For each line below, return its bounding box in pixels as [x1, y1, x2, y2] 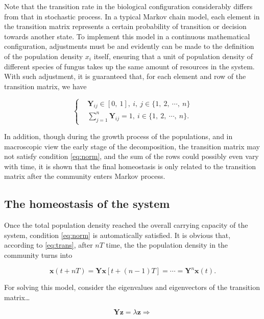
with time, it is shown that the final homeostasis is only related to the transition [4, 161, 256, 171]
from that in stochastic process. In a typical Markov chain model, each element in [4, 11, 260, 21]
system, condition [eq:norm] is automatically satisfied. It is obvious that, [4, 229, 231, 240]
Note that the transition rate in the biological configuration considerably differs [4, 1, 253, 11]
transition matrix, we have [4, 81, 87, 91]
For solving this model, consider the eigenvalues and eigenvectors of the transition [4, 282, 260, 293]
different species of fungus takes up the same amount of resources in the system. [4, 61, 255, 71]
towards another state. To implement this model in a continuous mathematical [4, 31, 250, 41]
